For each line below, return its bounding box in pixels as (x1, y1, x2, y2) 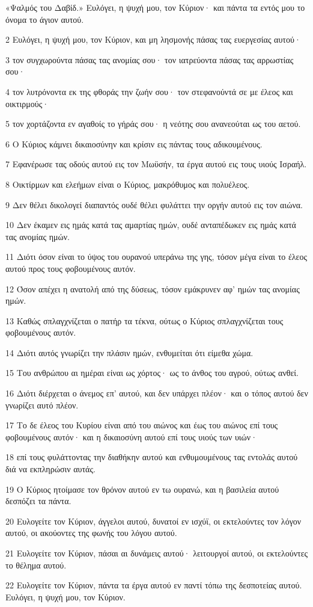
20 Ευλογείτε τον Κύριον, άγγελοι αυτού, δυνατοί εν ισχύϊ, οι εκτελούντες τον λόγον (5, 514, 302, 527)
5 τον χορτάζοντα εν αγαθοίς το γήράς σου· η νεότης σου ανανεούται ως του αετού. (5, 117, 301, 130)
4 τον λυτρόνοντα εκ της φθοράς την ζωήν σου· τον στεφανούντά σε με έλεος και (5, 85, 293, 97)
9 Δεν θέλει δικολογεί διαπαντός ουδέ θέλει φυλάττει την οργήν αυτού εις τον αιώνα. (5, 198, 303, 211)
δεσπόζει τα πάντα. (5, 495, 71, 507)
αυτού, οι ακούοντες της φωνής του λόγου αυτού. (5, 526, 177, 539)
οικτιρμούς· (5, 97, 49, 109)
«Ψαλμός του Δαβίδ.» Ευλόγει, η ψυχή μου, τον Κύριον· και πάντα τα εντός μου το (5, 1, 305, 13)
